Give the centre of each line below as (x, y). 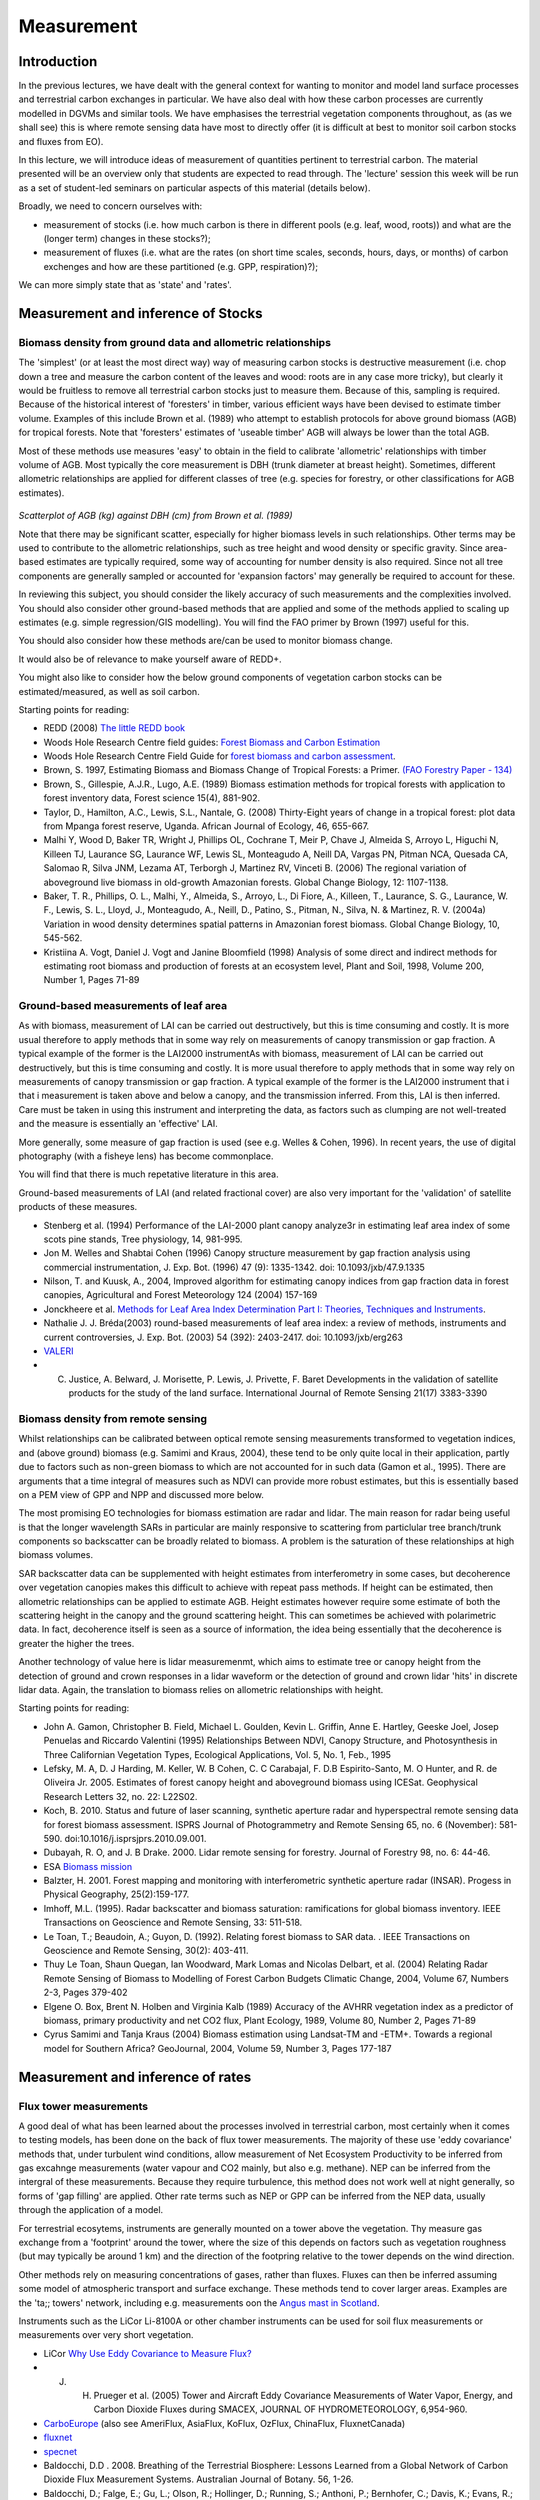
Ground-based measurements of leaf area (123, 1006)
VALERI (58, 1351)
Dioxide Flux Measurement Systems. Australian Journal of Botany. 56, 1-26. (198, 2479)
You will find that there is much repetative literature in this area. (148, 1174)
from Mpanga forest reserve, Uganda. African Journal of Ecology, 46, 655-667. (206, 826)
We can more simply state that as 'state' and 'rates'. (125, 285)
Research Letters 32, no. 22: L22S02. (120, 1796)
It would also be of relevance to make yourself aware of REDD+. (150, 659)
